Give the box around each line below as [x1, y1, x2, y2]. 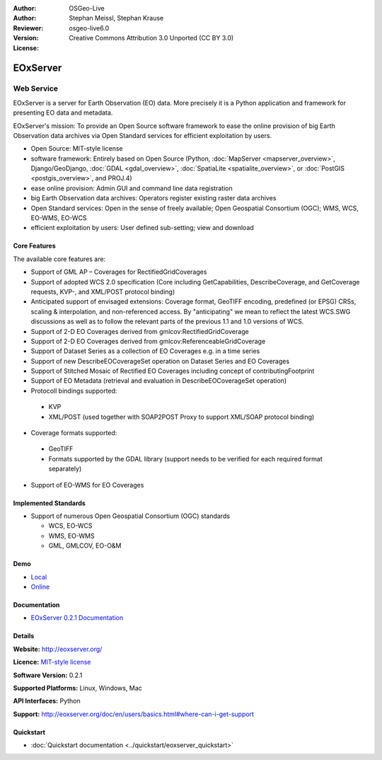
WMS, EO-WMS [48, 531, 95, 540]
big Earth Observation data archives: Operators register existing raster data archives [30, 194, 277, 202]
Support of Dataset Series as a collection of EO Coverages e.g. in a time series [30, 347, 260, 355]
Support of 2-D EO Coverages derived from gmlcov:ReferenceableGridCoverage [30, 337, 266, 345]
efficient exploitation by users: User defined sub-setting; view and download [30, 224, 254, 232]
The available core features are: [13, 255, 106, 263]
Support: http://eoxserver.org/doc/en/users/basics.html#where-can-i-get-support [13, 710, 255, 718]
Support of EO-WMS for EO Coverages [30, 480, 144, 489]
